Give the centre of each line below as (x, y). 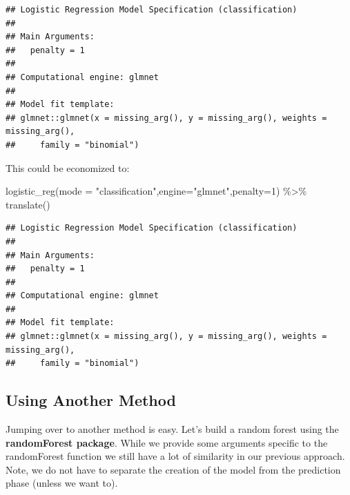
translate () (28, 204)
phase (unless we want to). (62, 483)
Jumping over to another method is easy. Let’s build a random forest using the (172, 429)
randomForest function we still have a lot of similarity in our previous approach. (175, 456)
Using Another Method (91, 400)
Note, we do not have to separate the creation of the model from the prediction (173, 469)
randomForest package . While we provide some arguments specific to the (167, 442)
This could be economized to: (68, 167)
